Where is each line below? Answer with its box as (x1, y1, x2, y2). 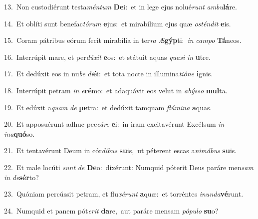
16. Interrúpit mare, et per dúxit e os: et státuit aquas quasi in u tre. (4, 51, 211, 62)
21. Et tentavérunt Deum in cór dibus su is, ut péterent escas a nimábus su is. (4, 145, 237, 156)
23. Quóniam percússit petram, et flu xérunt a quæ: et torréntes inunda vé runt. (4, 189, 244, 199)
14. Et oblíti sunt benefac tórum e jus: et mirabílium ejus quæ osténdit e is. (4, 18, 231, 28)
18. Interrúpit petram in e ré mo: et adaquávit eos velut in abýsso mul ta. (4, 85, 228, 95)
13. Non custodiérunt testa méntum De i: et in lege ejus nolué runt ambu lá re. (4, 1, 237, 11)
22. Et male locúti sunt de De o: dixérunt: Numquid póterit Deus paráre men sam (4, 162, 254, 172)
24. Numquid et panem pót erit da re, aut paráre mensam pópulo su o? (4, 205, 219, 216)
